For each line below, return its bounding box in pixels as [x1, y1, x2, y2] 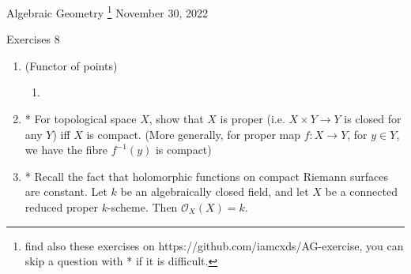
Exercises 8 [6, 31, 60, 47]
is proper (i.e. [220, 111, 285, 127]
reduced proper [25, 199, 99, 215]
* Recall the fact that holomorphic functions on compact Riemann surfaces [25, 167, 388, 184]
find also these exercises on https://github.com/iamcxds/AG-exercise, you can [25, 237, 404, 253]
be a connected [325, 183, 398, 200]
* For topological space [25, 111, 137, 127]
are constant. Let [25, 183, 107, 200]
